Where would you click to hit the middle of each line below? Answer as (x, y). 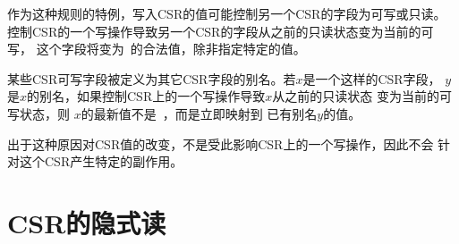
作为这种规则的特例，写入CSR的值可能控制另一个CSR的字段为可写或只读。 (227, 13)
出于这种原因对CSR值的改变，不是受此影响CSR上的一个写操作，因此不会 (221, 143)
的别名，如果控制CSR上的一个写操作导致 (146, 96)
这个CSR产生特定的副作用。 (101, 161)
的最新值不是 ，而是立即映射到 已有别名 (199, 113)
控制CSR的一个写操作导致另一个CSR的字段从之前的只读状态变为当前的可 (221, 31)
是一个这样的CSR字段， (372, 78)
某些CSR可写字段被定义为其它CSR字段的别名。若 (152, 78)
